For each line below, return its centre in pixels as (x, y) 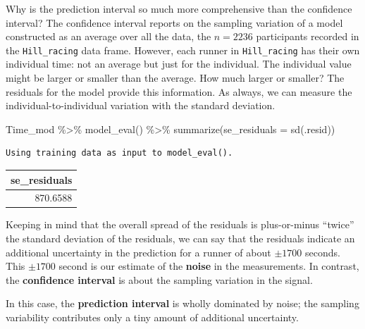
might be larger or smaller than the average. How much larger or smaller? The (175, 78)
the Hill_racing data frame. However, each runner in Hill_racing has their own (183, 50)
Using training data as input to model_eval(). (119, 153)
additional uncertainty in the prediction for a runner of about (138, 252)
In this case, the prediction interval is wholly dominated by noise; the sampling (182, 303)
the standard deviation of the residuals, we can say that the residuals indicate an (180, 238)
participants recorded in (308, 36)
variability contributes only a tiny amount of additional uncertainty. (152, 317)
